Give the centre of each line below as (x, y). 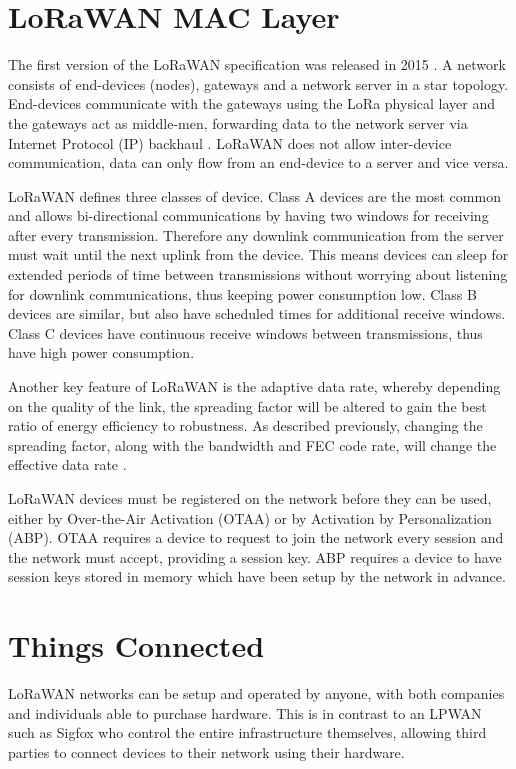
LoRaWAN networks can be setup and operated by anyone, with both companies (256, 693)
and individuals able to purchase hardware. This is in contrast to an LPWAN (245, 712)
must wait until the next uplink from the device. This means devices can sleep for (258, 254)
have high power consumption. (101, 352)
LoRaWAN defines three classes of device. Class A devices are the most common (254, 195)
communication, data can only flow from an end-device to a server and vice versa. (258, 162)
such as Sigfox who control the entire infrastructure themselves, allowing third (247, 732)
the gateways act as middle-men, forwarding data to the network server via (238, 122)
